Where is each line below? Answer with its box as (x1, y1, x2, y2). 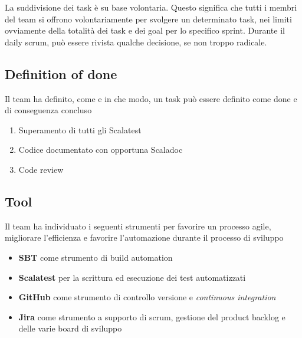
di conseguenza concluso (5, 104, 92, 116)
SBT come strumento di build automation (18, 251, 173, 263)
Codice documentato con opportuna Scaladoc (18, 143, 183, 156)
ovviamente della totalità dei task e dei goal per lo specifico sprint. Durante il (5, 24, 285, 37)
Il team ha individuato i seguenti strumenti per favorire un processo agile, (5, 219, 271, 232)
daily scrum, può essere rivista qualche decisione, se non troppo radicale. (5, 35, 267, 48)
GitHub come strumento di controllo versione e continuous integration (18, 291, 276, 303)
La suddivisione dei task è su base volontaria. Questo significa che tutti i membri (5, 1, 297, 13)
